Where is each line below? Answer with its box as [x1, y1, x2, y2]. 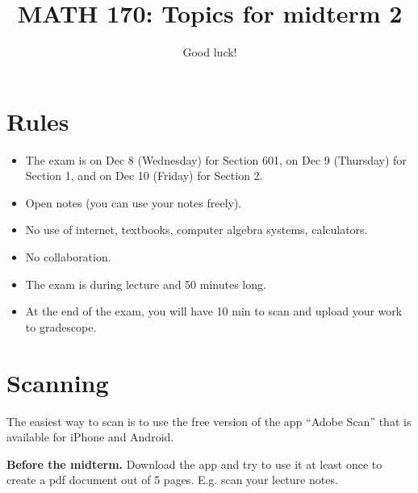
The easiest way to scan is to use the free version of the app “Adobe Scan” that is [6, 412, 412, 429]
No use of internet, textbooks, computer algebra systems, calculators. [25, 221, 368, 238]
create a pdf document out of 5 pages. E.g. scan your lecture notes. [6, 471, 338, 488]
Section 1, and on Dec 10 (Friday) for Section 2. [25, 167, 263, 184]
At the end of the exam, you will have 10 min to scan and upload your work [25, 303, 403, 320]
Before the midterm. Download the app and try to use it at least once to [6, 455, 382, 472]
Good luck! [182, 44, 237, 61]
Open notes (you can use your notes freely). [25, 194, 242, 211]
